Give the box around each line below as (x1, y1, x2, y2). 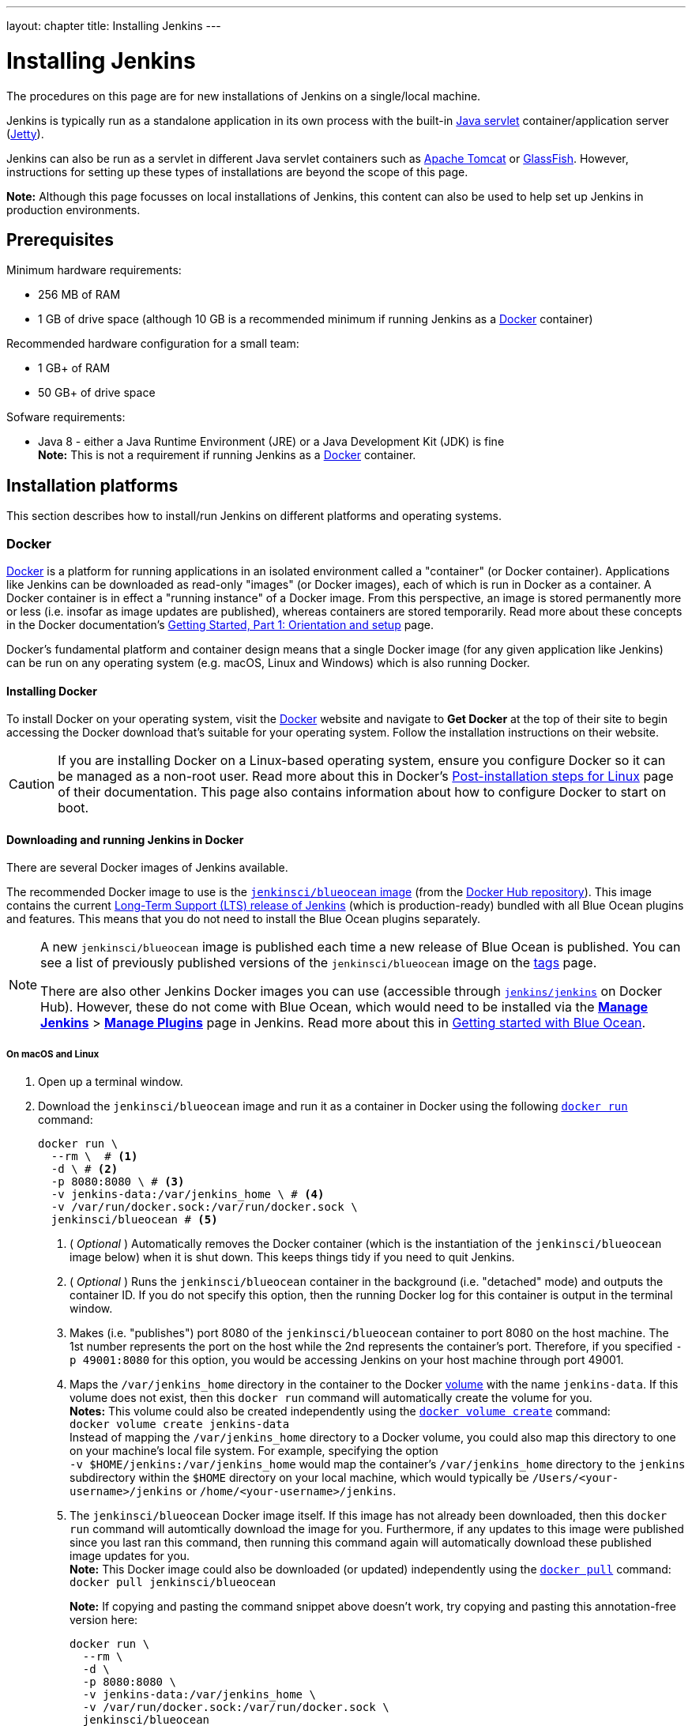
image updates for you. (70, 1549, 190, 1563)
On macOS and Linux (6, 1048, 100, 1060)
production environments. (6, 202, 141, 217)
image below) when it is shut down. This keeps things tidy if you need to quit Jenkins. (70, 1250, 515, 1264)
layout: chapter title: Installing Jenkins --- (6, 19, 221, 32)
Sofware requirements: (6, 410, 126, 424)
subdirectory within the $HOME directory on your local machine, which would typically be (70, 1471, 529, 1485)
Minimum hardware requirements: (6, 263, 182, 277)
